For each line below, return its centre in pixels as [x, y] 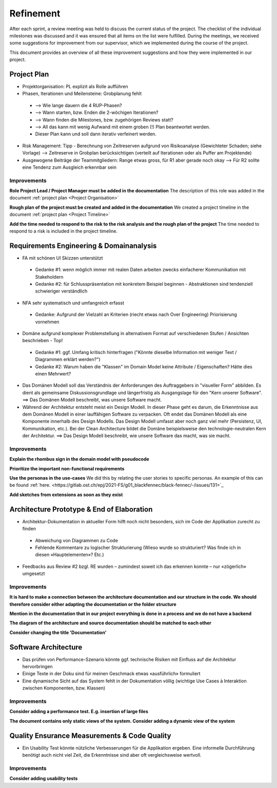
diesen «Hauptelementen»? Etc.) [70, 555]
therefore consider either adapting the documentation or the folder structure [93, 604]
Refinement [35, 13]
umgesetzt [34, 574]
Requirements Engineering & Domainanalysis [83, 245]
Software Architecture [46, 647]
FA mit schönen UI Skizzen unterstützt [63, 258]
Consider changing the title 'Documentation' [58, 632]
